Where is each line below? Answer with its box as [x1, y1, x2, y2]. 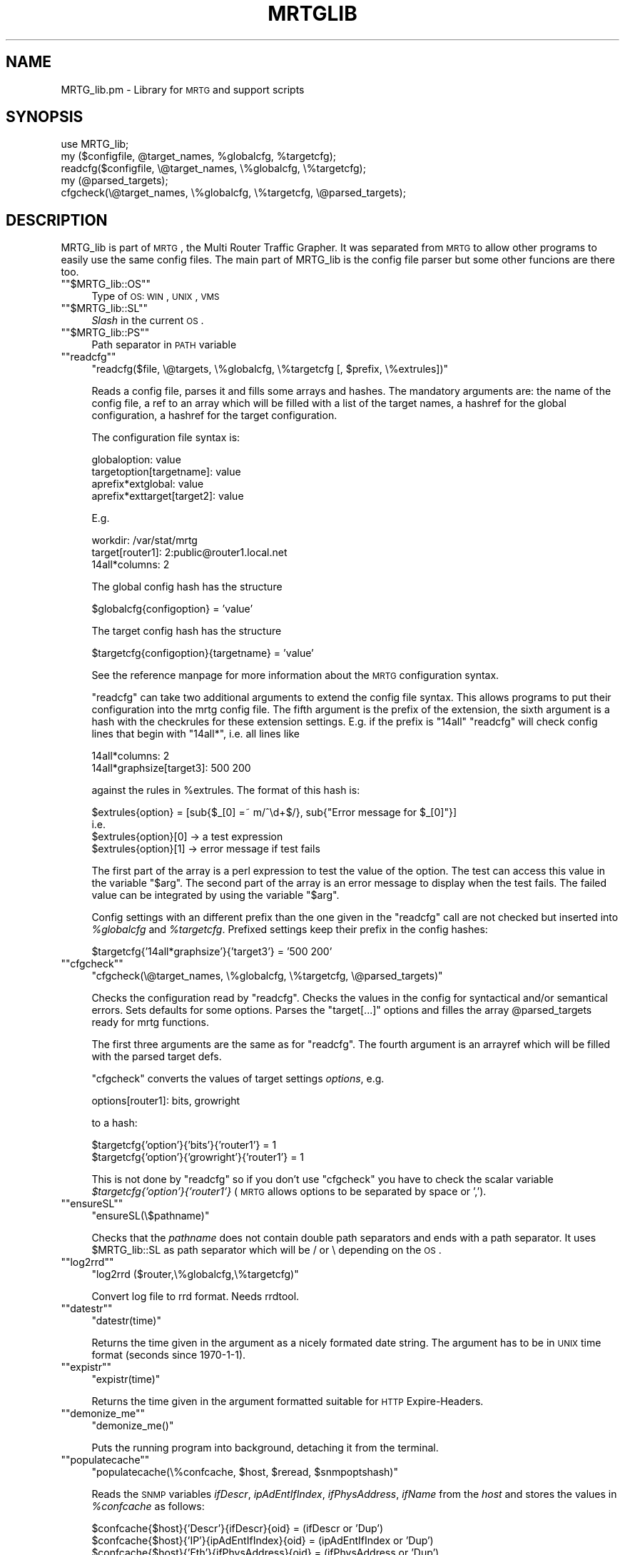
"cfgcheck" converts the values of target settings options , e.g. [91, 1072, 385, 1085]
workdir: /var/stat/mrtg [91, 534, 198, 547]
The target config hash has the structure [91, 625, 282, 638]
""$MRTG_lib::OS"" [61, 278, 151, 291]
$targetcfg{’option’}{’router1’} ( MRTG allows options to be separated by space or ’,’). [91, 1185, 487, 1198]
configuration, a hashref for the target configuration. [91, 409, 337, 422]
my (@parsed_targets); [61, 174, 168, 187]
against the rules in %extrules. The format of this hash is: [91, 784, 360, 797]
